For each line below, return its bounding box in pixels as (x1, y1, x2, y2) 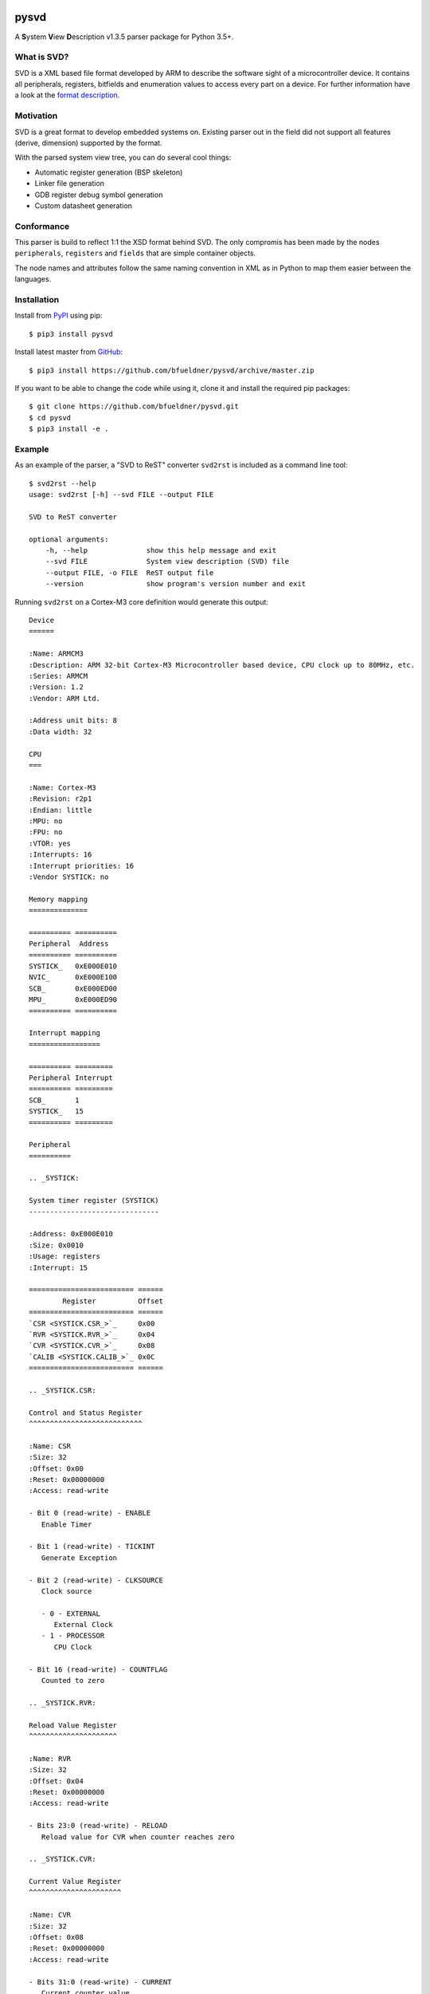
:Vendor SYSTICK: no (29, 872, 109, 881)
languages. (14, 274, 52, 284)
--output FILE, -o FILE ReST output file (45, 568, 214, 577)
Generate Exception (41, 1553, 118, 1562)
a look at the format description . (14, 90, 120, 100)
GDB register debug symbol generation (34, 190, 163, 199)
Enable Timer (41, 1519, 92, 1529)
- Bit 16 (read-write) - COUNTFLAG (29, 1665, 168, 1674)
